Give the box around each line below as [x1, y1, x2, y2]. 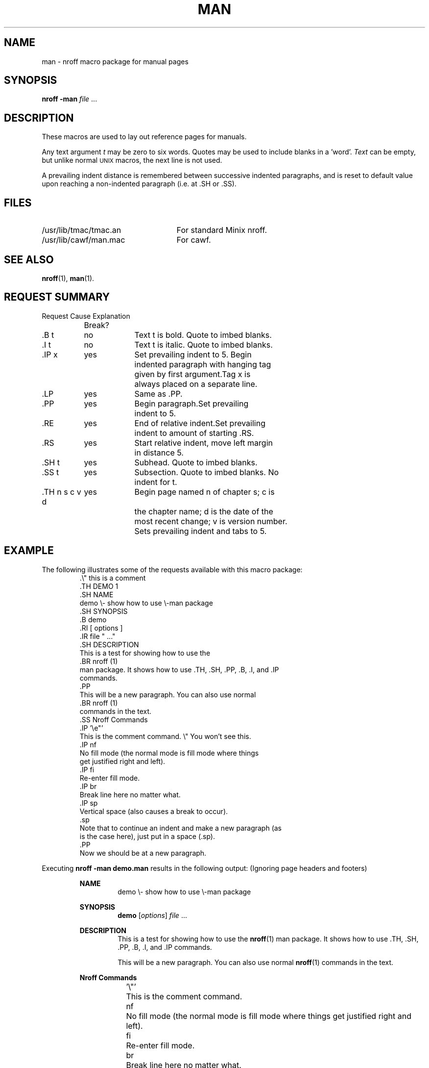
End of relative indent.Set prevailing [134, 418, 265, 428]
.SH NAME [79, 590, 114, 599]
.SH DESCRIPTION [79, 640, 139, 649]
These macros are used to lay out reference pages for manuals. [42, 132, 247, 141]
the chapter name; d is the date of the [134, 506, 273, 516]
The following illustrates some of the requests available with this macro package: [42, 565, 303, 574]
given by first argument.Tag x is [134, 369, 251, 379]
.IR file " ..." [79, 632, 116, 640]
